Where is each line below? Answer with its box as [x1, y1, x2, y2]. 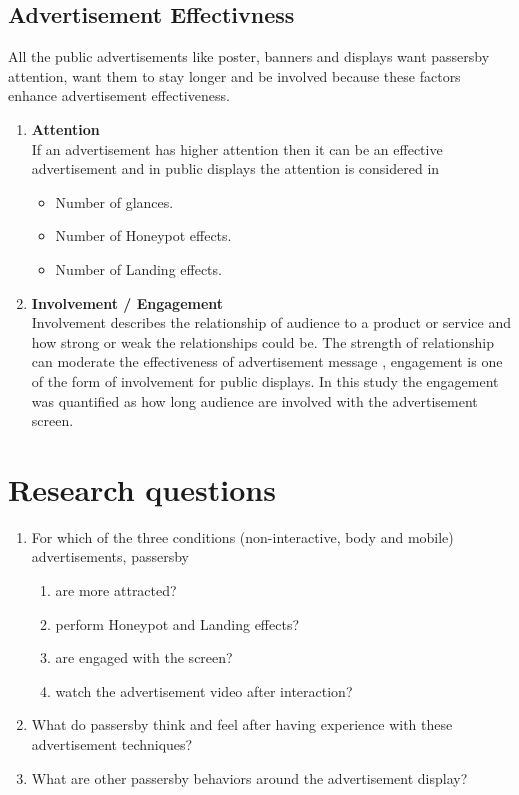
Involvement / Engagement [31, 292, 224, 313]
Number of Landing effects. [55, 258, 222, 279]
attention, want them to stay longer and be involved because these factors [8, 65, 461, 86]
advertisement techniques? [31, 733, 193, 754]
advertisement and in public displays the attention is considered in [31, 158, 440, 179]
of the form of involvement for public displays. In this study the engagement [31, 370, 499, 391]
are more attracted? [55, 580, 177, 601]
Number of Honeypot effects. [55, 225, 232, 246]
